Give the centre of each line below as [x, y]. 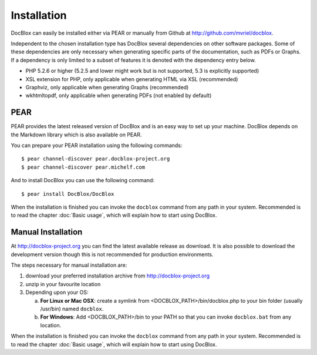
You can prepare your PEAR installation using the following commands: [97, 145]
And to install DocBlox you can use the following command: [83, 180]
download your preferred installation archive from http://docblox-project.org [118, 276]
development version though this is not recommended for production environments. [112, 254]
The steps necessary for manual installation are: [69, 265]
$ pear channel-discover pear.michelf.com [83, 167]
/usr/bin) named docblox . [72, 309]
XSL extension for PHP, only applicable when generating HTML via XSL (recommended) [132, 79]
